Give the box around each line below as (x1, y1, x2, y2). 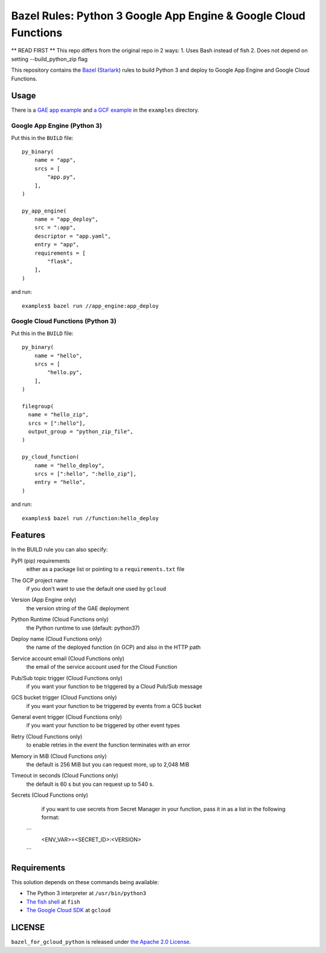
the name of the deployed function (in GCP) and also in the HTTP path (26, 643, 201, 651)
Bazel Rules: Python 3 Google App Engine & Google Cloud (11, 9, 306, 22)
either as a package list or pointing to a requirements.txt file (26, 566, 185, 573)
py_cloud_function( (22, 453, 80, 461)
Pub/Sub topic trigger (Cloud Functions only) (11, 674, 123, 681)
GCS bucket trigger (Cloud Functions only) (11, 694, 117, 701)
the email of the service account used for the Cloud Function (26, 663, 177, 671)
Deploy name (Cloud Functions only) (11, 635, 102, 642)
